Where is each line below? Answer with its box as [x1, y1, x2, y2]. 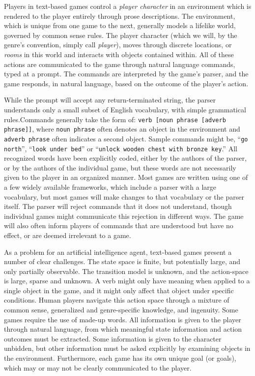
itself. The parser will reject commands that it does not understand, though [4, 201, 232, 211]
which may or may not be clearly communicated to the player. [4, 362, 192, 373]
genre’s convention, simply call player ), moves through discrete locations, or [4, 39, 232, 50]
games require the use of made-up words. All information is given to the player [4, 314, 241, 324]
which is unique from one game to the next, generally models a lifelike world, [4, 20, 236, 31]
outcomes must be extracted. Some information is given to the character [4, 333, 222, 343]
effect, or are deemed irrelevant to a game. [4, 230, 131, 240]
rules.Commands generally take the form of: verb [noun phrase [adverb [4, 114, 226, 124]
